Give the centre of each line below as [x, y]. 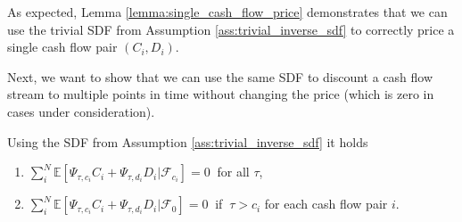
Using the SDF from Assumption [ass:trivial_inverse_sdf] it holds [188, 141]
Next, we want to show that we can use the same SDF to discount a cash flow [220, 76]
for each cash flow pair [326, 204]
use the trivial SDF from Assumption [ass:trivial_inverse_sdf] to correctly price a [231, 29]
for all [233, 172]
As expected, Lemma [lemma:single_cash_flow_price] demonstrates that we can [227, 12]
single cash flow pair [62, 47]
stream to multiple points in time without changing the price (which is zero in [221, 94]
